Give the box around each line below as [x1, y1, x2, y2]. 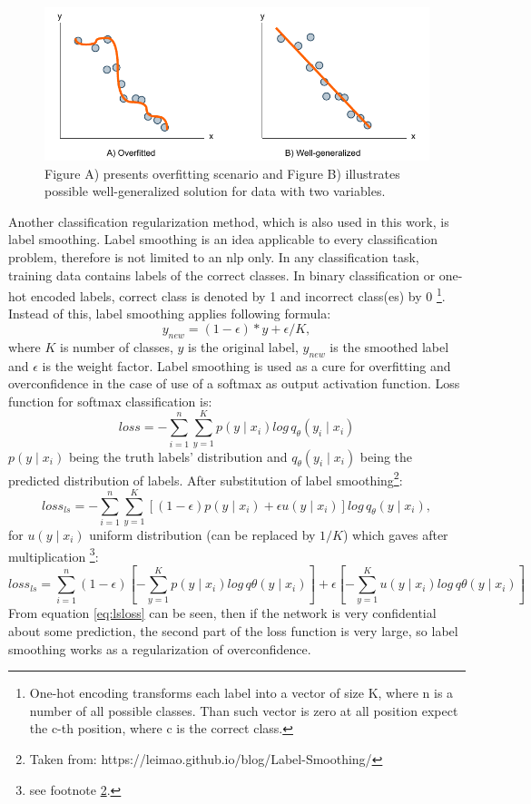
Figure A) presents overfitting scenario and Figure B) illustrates [44, 163, 400, 182]
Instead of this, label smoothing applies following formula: [8, 304, 331, 323]
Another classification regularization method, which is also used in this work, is [8, 211, 449, 230]
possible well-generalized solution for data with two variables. [44, 181, 386, 201]
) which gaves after [342, 525, 448, 544]
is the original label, [188, 337, 299, 356]
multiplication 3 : [8, 544, 99, 565]
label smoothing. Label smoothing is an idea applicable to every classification [8, 230, 438, 249]
